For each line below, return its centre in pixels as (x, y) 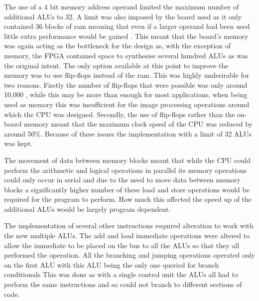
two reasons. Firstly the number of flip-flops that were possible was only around (126, 84)
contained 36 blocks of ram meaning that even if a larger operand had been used (127, 26)
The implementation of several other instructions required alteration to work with (129, 226)
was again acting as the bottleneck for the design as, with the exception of (117, 46)
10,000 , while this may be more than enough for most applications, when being (126, 94)
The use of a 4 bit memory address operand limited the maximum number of (122, 6)
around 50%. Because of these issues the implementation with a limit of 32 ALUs (128, 133)
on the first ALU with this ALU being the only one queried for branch (112, 264)
